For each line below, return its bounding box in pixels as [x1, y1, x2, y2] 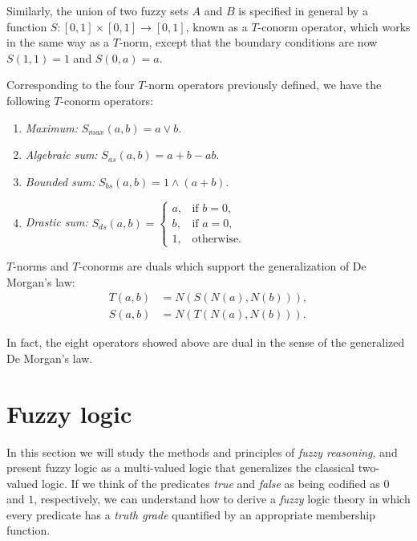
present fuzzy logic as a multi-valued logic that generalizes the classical [6, 459, 355, 476]
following [6, 92, 51, 108]
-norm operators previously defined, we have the [144, 76, 382, 93]
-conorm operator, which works [257, 18, 411, 35]
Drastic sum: [25, 214, 88, 230]
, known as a [185, 18, 248, 35]
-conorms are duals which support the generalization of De [79, 257, 366, 274]
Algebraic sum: [25, 146, 98, 163]
